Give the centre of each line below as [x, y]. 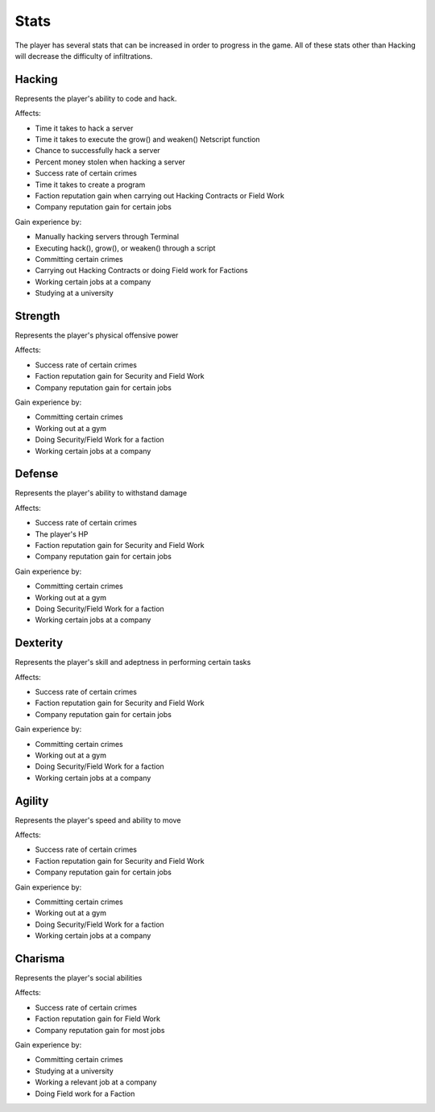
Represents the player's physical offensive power [97, 335]
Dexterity [39, 643]
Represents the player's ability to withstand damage [101, 493]
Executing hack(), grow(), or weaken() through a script [125, 248]
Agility [32, 801]
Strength [37, 315]
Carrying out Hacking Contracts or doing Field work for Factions [142, 271]
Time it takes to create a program [90, 185]
